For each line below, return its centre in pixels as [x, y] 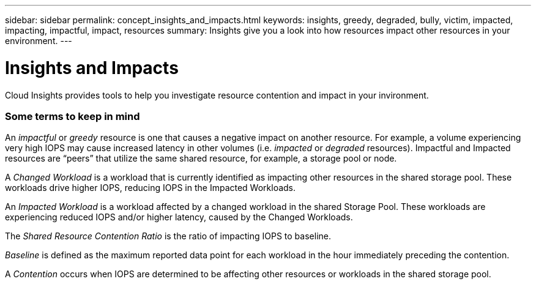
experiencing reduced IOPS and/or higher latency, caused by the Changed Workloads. [179, 217]
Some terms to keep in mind [73, 116]
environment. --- [39, 41]
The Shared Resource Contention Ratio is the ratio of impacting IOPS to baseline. [168, 236]
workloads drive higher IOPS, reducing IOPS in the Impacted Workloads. [151, 188]
